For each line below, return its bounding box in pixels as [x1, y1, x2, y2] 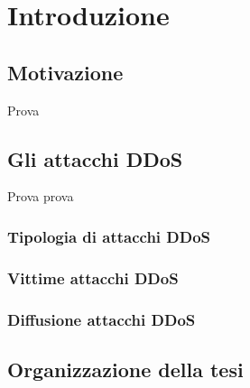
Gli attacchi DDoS [7, 144, 183, 172]
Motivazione [7, 58, 124, 86]
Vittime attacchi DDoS [7, 266, 179, 289]
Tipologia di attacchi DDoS [7, 225, 211, 247]
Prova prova [7, 187, 74, 206]
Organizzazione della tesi [7, 355, 244, 383]
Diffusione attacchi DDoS [7, 308, 196, 330]
